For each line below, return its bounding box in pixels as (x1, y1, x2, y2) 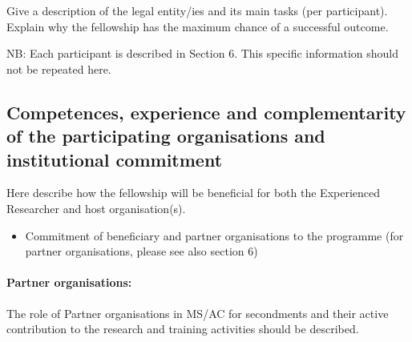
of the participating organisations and (6, 123, 325, 148)
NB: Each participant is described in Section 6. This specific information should (6, 45, 398, 62)
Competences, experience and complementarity (6, 99, 406, 124)
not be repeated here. (6, 60, 111, 77)
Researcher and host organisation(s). (6, 199, 186, 216)
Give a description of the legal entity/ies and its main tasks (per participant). (6, 2, 388, 18)
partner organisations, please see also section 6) (25, 243, 258, 260)
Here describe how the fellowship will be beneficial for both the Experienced (6, 184, 381, 201)
